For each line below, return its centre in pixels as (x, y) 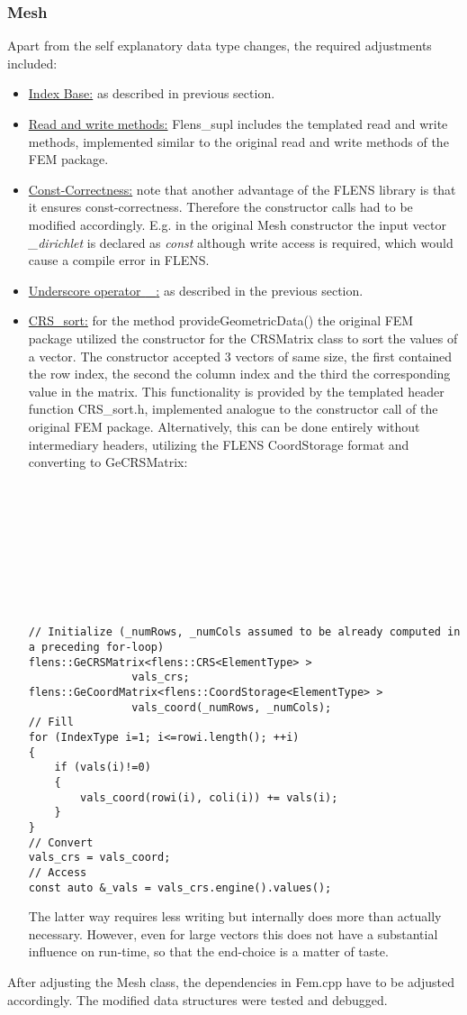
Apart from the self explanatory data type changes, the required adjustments (220, 46)
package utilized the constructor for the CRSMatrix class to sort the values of (243, 338)
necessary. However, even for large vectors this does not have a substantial (233, 933)
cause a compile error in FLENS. (119, 260)
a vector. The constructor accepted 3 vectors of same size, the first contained (240, 356)
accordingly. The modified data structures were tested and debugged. (198, 999)
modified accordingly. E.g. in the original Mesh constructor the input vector (237, 224)
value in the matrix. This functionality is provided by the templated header (236, 391)
